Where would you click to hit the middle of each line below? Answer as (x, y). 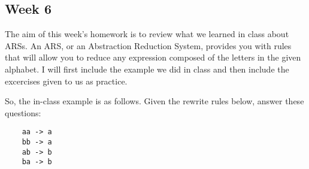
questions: (23, 112)
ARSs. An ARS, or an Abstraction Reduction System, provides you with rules (148, 45)
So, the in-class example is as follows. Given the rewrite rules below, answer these (154, 101)
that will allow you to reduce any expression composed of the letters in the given (153, 57)
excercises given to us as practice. (66, 81)
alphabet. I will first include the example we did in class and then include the (147, 69)
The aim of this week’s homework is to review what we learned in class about (147, 34)
